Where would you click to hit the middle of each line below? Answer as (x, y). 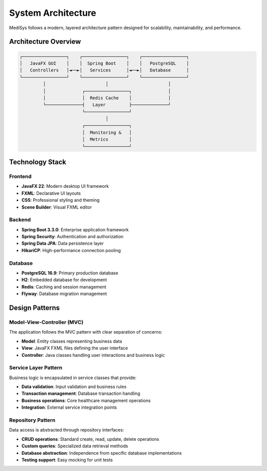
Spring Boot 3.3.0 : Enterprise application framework (75, 229)
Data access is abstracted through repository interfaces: (67, 430)
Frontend (20, 176)
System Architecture (53, 13)
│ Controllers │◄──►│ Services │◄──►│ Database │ (104, 70)
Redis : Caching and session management (64, 287)
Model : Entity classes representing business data (72, 341)
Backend (20, 220)
